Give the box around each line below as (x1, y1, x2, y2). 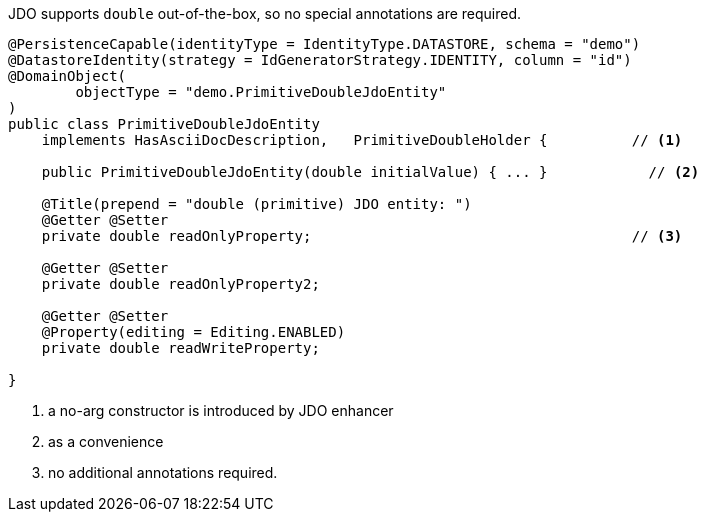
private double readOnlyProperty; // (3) (41, 228, 683, 244)
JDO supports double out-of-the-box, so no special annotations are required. (8, 5, 522, 22)
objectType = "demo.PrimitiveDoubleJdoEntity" (75, 84, 447, 100)
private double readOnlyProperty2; (41, 276, 320, 292)
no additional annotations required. (48, 464, 278, 481)
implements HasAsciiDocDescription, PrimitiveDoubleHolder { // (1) (41, 132, 683, 148)
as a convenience (48, 433, 164, 450)
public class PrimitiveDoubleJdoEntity (8, 116, 320, 132)
